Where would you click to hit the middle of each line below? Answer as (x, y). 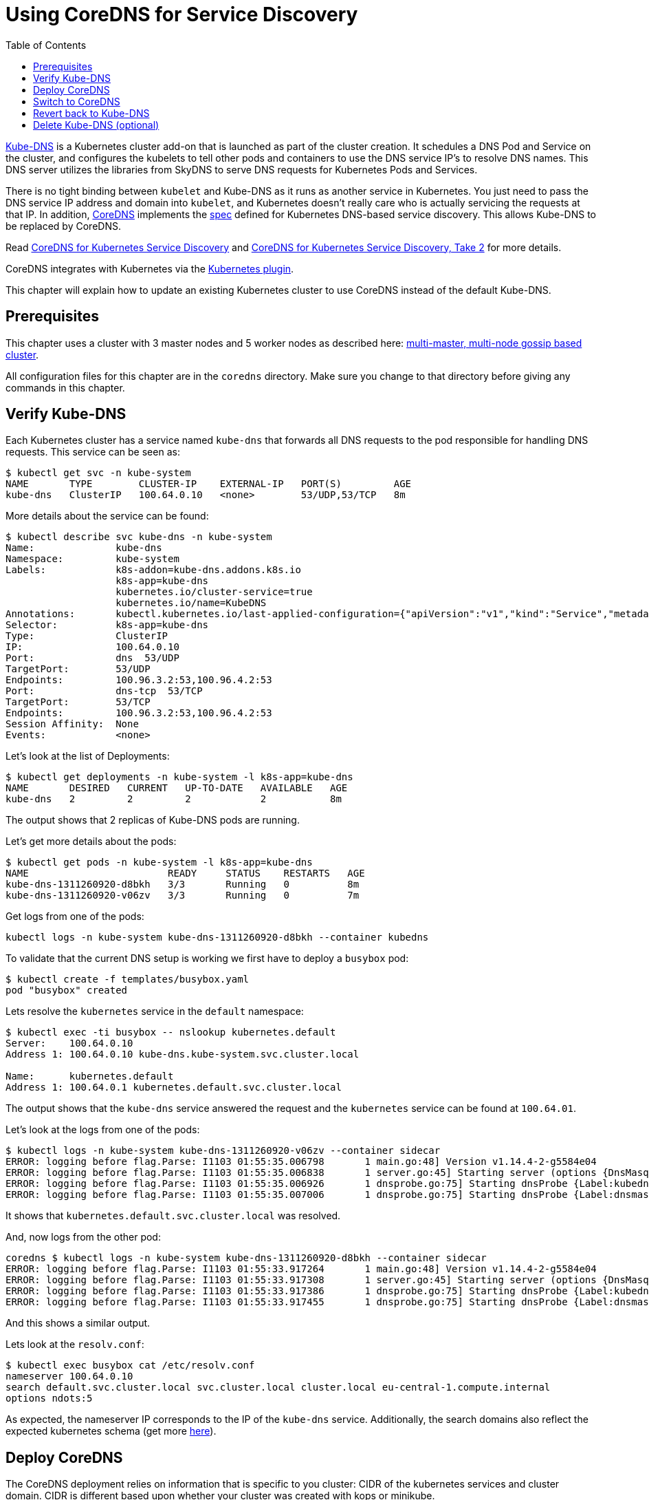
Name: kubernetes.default (90, 1076)
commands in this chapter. (65, 387)
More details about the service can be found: (107, 516)
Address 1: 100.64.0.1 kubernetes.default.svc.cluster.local (174, 1087)
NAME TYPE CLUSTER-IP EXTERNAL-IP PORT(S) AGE (209, 484)
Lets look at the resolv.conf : (75, 1344)
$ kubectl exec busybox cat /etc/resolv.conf (130, 1365)
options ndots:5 (49, 1399)
